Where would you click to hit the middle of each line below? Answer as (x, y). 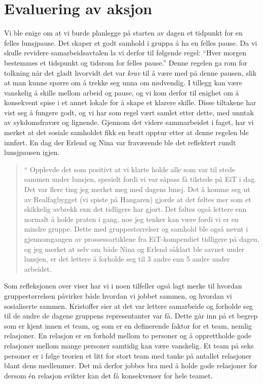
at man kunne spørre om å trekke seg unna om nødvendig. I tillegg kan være (123, 83)
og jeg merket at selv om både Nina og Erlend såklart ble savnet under (134, 249)
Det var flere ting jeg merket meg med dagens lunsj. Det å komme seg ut (137, 189)
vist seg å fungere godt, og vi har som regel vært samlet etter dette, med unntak (129, 112)
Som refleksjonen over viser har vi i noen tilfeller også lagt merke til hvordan (123, 286)
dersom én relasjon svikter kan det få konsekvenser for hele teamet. (108, 375)
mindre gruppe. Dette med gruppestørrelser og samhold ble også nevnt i (136, 229)
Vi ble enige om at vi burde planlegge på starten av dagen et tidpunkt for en (123, 33)
